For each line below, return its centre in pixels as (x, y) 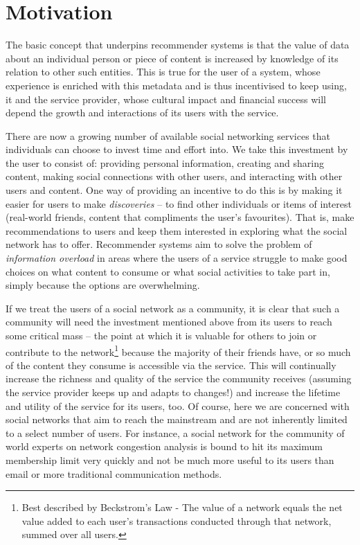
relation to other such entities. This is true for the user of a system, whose (163, 72)
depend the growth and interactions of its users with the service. (142, 113)
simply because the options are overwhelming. (103, 285)
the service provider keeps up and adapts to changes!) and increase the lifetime (173, 392)
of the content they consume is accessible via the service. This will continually (171, 365)
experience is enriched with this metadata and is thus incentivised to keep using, (176, 85)
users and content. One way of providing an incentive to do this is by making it (174, 190)
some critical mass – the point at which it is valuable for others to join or (161, 335)
